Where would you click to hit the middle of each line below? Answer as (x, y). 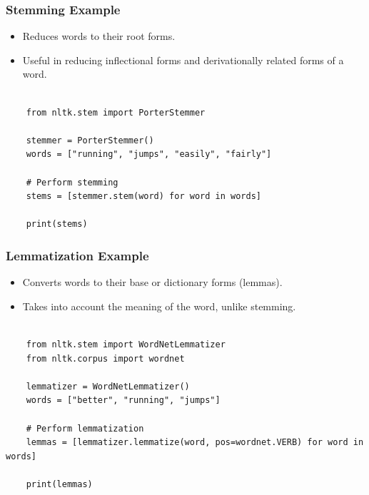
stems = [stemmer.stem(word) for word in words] (143, 197)
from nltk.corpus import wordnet (105, 358)
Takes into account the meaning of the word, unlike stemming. (159, 306)
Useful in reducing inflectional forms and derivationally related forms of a (183, 60)
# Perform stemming (72, 182)
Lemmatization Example (77, 255)
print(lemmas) (59, 484)
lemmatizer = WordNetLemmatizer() (108, 386)
